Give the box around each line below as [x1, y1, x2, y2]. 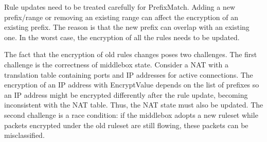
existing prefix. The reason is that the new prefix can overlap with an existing [4, 22, 250, 32]
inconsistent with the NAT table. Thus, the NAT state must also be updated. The [4, 99, 263, 110]
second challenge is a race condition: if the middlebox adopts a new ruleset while [4, 109, 258, 120]
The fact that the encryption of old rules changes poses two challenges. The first [4, 49, 257, 60]
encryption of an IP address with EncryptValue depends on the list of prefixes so [4, 79, 259, 90]
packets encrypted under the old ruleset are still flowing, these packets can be [4, 119, 248, 130]
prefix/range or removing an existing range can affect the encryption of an [4, 11, 238, 22]
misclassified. [4, 130, 45, 140]
